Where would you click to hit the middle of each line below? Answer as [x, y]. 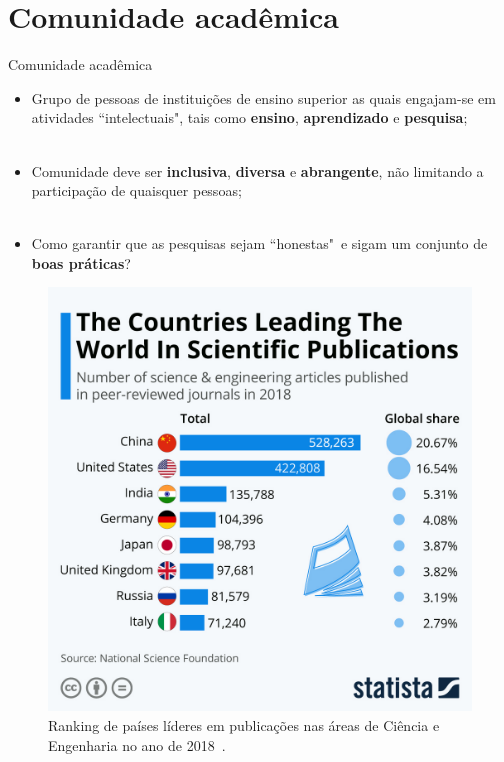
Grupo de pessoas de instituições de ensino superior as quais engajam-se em [263, 97]
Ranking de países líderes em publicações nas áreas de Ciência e [244, 725]
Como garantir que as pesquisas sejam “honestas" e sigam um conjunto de [259, 243]
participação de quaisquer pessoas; [136, 190]
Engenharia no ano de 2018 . [137, 744]
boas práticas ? [81, 262]
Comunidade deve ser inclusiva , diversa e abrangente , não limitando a [257, 170]
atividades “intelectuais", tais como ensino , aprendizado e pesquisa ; [249, 117]
